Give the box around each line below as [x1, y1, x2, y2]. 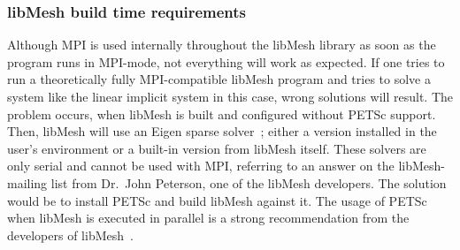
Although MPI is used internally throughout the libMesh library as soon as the [7, 35, 436, 54]
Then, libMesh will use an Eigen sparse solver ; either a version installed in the [7, 122, 437, 140]
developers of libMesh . [7, 225, 134, 244]
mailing [7, 173, 48, 192]
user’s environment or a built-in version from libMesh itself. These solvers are [7, 139, 426, 157]
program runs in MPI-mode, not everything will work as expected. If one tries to [7, 52, 445, 71]
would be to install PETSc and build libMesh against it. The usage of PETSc [7, 191, 427, 209]
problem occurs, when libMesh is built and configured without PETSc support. [7, 104, 436, 123]
